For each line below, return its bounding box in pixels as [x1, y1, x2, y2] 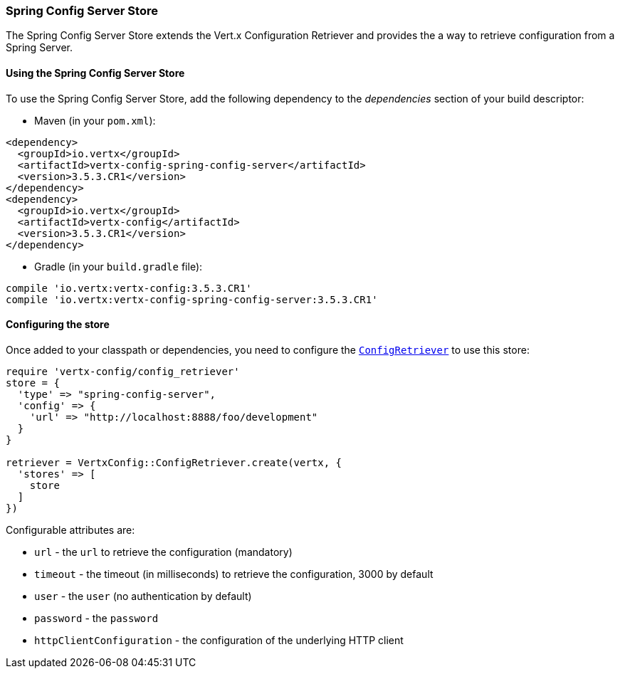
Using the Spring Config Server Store [6, 66, 185, 79]
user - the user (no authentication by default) [34, 589, 252, 602]
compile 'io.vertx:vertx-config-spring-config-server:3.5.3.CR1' [6, 293, 378, 305]
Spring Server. [6, 41, 73, 54]
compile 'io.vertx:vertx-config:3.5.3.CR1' [6, 282, 252, 294]
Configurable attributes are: [6, 523, 135, 536]
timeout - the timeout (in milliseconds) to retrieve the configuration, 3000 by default [34, 567, 434, 580]
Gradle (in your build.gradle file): [34, 260, 203, 273]
